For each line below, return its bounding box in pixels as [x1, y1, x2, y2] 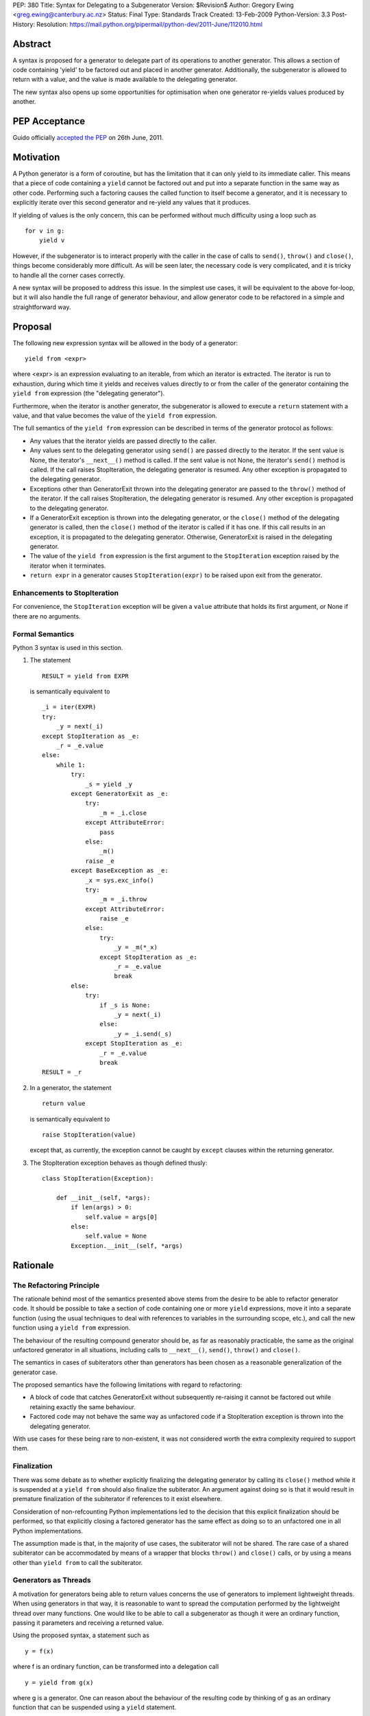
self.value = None [85, 1232, 147, 1240]
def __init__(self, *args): [56, 1194, 151, 1201]
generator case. [12, 1368, 58, 1376]
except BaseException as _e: [71, 867, 169, 874]
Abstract [12, 38, 51, 49]
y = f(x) [25, 1647, 54, 1655]
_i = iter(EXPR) [42, 704, 97, 711]
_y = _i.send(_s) [114, 1030, 173, 1038]
